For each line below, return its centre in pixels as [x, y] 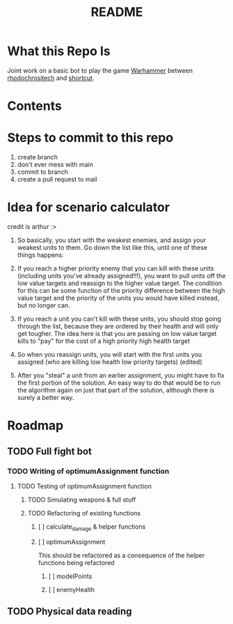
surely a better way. [46, 398]
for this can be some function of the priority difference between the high [121, 290]
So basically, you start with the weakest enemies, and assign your [112, 240]
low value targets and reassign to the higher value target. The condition [120, 283]
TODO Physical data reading [70, 612]
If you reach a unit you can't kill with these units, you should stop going [119, 319]
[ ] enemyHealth [72, 589]
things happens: [40, 255]
